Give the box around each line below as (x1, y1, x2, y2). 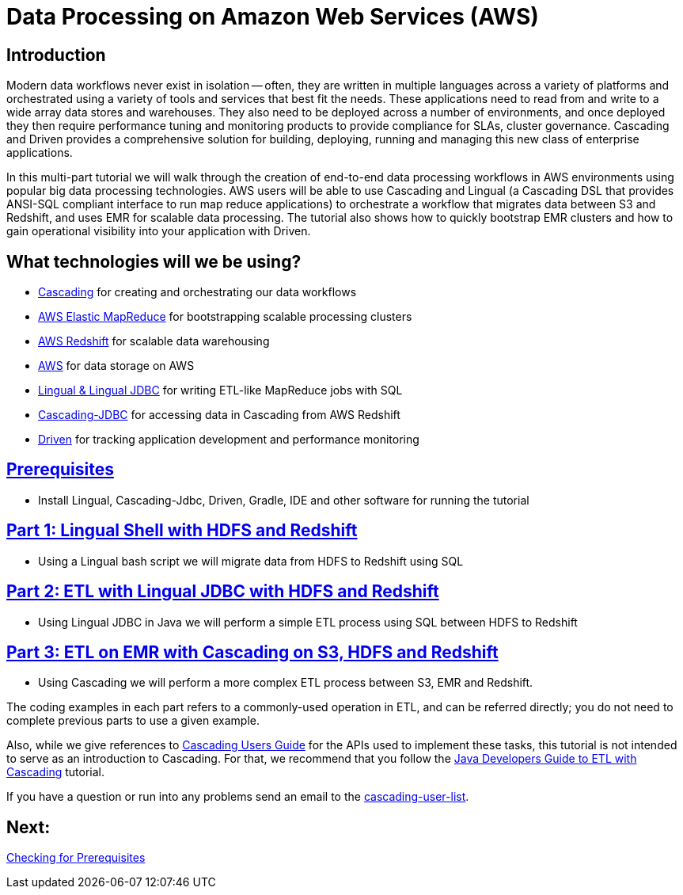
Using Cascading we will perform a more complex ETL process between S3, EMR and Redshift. (38, 676, 533, 690)
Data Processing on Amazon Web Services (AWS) (6, 3, 539, 30)
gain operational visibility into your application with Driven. (6, 224, 311, 238)
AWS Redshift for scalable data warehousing (38, 334, 270, 348)
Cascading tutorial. (6, 765, 105, 779)
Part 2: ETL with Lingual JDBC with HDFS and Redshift (6, 581, 439, 602)
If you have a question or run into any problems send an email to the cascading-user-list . (6, 790, 469, 804)
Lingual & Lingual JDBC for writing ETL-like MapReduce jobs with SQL (38, 383, 403, 398)
